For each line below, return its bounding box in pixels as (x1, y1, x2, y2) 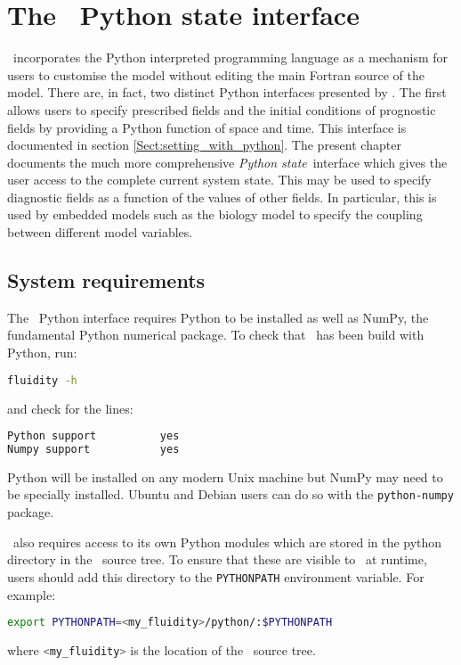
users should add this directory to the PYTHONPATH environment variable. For (7, 567, 425, 586)
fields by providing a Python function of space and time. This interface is (7, 118, 407, 136)
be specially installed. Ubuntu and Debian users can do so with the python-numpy (7, 485, 454, 504)
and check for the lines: (7, 398, 133, 417)
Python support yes (7, 430, 180, 443)
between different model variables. (7, 223, 193, 242)
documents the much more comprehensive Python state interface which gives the (7, 152, 448, 171)
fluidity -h (7, 374, 77, 387)
